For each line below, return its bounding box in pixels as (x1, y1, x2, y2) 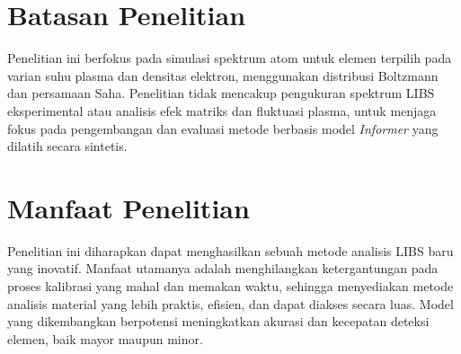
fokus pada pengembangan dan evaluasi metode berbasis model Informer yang (7, 119, 439, 137)
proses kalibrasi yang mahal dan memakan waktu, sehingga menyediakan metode (7, 277, 454, 295)
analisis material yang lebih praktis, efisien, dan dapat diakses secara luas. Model (7, 294, 454, 313)
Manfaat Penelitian (7, 189, 250, 226)
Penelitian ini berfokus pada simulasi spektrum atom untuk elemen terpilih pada (7, 49, 452, 67)
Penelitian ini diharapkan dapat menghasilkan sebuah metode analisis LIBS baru (7, 241, 454, 260)
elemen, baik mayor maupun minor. (7, 329, 203, 348)
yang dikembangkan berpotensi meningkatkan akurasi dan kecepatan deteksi (7, 312, 430, 331)
